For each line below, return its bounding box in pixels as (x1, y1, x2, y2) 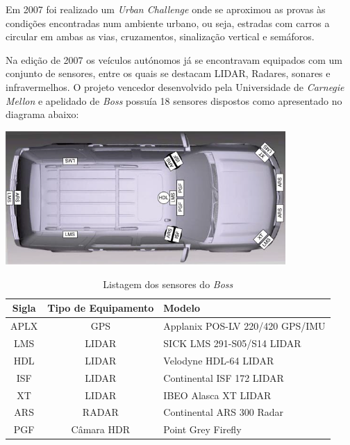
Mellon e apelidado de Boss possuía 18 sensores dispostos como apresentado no (6, 93, 342, 108)
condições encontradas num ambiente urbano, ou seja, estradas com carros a (6, 15, 330, 30)
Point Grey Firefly (163, 422, 242, 437)
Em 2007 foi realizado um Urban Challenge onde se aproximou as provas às (6, 2, 326, 16)
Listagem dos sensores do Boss (103, 276, 233, 291)
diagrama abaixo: (6, 107, 79, 121)
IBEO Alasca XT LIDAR (163, 387, 272, 402)
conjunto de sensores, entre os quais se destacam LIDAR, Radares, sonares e (6, 66, 331, 81)
